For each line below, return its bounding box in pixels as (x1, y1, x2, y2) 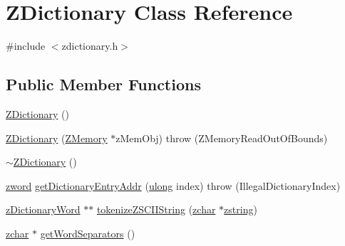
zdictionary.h (61, 38, 118, 53)
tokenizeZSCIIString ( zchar (96, 202, 216, 217)
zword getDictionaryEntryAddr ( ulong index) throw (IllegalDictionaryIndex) (6, 178, 341, 193)
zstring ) (224, 202, 257, 217)
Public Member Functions (6, 73, 201, 95)
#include (6, 38, 46, 53)
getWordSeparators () (40, 225, 135, 240)
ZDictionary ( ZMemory (6, 130, 108, 145)
